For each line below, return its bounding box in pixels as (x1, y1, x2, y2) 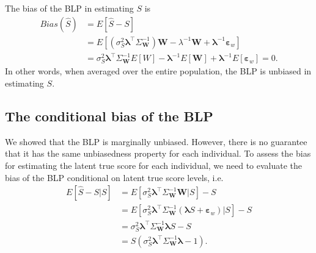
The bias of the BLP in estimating (5, 2, 134, 14)
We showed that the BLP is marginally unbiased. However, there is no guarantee (5, 135, 307, 148)
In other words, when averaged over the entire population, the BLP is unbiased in (5, 65, 312, 77)
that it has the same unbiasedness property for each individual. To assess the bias (5, 147, 311, 160)
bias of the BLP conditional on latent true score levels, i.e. (5, 171, 224, 184)
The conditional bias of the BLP (5, 106, 213, 125)
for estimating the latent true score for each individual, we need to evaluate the (5, 159, 303, 171)
